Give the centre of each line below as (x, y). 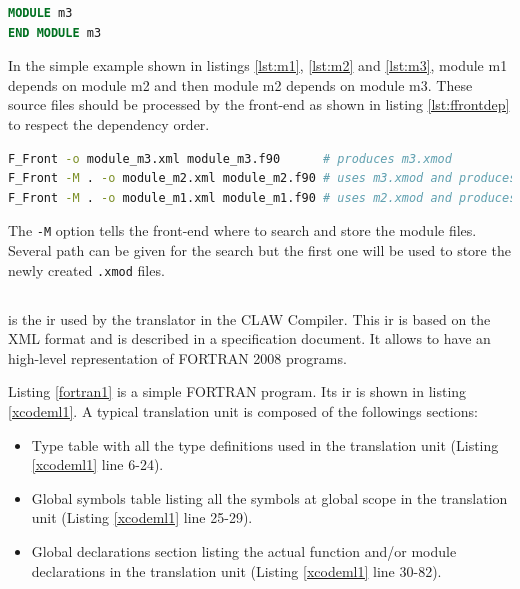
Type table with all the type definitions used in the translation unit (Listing (265, 444)
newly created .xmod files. (86, 269)
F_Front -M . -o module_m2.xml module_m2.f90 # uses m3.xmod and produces (262, 178)
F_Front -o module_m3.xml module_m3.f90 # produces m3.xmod (230, 158)
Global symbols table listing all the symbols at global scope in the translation (269, 497)
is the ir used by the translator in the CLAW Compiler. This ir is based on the (249, 318)
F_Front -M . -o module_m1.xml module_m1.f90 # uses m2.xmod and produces (262, 197)
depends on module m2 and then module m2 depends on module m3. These (240, 84)
